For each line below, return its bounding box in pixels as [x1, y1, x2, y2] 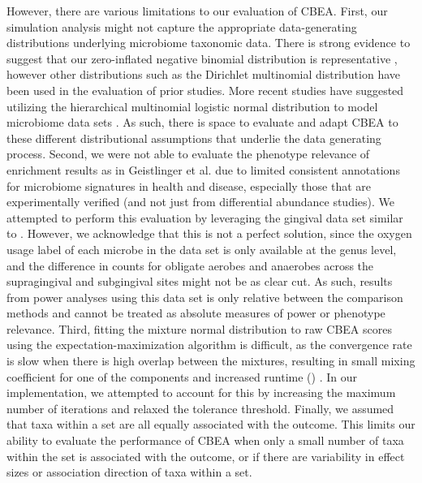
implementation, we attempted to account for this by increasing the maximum [6, 384, 396, 401]
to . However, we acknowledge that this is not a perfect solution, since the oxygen [6, 225, 412, 242]
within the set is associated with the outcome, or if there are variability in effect [6, 447, 405, 464]
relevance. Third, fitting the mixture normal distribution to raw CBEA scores [6, 320, 392, 337]
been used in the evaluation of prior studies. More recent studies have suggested [6, 81, 404, 98]
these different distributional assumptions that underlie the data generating [6, 129, 381, 146]
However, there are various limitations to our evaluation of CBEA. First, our [6, 2, 388, 19]
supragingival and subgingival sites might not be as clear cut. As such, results [6, 273, 393, 290]
